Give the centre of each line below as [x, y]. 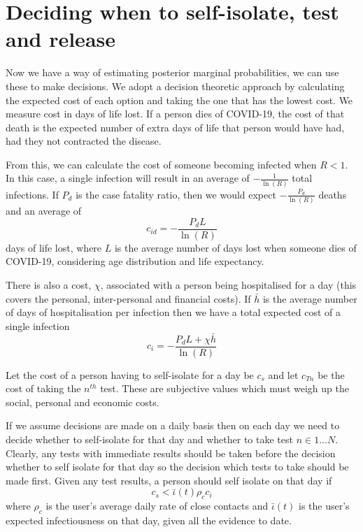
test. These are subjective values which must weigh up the [225, 388]
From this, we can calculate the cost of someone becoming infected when [161, 164]
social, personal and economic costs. [83, 402]
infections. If [32, 194]
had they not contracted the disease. [84, 141]
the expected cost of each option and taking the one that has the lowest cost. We [179, 100]
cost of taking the [43, 388]
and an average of [44, 211]
